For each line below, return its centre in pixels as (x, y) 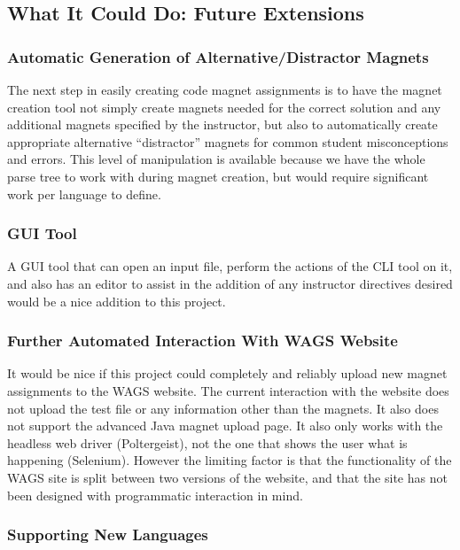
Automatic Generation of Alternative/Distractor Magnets (218, 56)
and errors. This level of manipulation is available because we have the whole (216, 159)
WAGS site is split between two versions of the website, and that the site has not (227, 477)
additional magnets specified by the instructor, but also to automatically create (222, 124)
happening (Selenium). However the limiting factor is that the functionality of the (230, 460)
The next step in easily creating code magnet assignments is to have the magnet (225, 89)
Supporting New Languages (108, 535)
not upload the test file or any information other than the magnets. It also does (223, 408)
